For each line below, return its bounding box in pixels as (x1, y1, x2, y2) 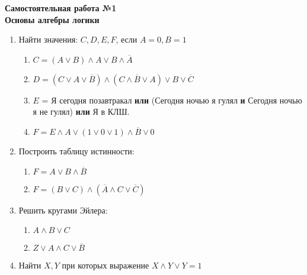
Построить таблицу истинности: (18, 144, 135, 157)
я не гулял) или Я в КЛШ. (33, 105, 130, 118)
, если (116, 33, 137, 46)
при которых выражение (62, 259, 149, 271)
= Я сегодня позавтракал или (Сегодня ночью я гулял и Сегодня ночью (41, 93, 302, 106)
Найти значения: (18, 33, 78, 46)
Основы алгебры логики (5, 13, 100, 25)
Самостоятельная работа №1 (5, 2, 117, 14)
